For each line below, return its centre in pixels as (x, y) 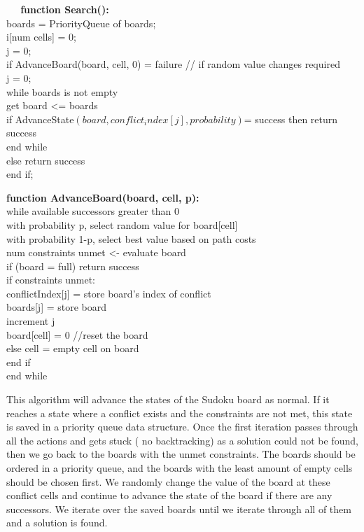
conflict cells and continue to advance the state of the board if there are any (169, 495)
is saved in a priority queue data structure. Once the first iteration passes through (182, 427)
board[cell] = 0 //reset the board (77, 334)
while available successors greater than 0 (93, 211)
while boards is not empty (62, 91)
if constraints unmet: (51, 280)
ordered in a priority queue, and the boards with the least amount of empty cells (180, 468)
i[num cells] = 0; (42, 37)
